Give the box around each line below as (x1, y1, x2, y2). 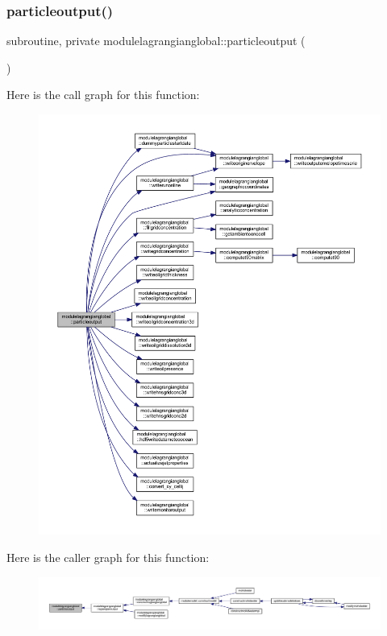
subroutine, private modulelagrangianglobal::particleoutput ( (6, 32, 306, 49)
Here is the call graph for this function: (6, 86, 200, 103)
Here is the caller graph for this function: (6, 549, 210, 566)
